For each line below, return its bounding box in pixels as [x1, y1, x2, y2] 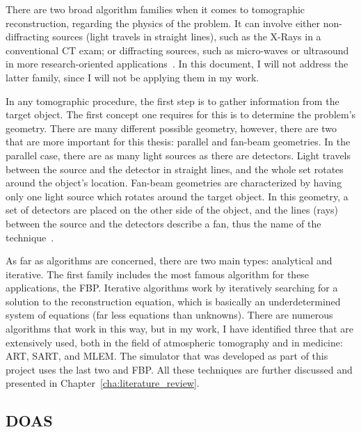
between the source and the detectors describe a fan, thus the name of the [6, 216, 321, 230]
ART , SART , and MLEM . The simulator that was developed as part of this [6, 349, 328, 363]
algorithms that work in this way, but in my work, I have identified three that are [6, 321, 354, 336]
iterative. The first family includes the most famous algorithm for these [6, 266, 310, 281]
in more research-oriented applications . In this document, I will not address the [6, 56, 348, 71]
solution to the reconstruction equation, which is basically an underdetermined [6, 294, 341, 308]
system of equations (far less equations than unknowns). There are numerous [6, 307, 333, 322]
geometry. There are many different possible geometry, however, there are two [6, 120, 337, 135]
